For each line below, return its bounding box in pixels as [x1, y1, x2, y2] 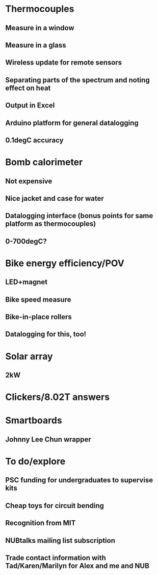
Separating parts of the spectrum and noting [5, 75, 150, 84]
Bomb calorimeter [5, 157, 83, 168]
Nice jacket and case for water [5, 194, 104, 203]
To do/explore [5, 455, 66, 467]
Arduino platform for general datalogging [5, 118, 139, 127]
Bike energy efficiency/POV [5, 257, 125, 269]
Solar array [5, 350, 53, 362]
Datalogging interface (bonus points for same [5, 211, 153, 220]
